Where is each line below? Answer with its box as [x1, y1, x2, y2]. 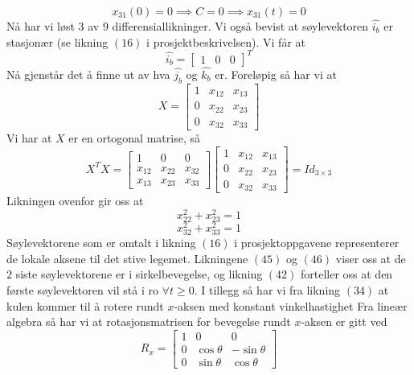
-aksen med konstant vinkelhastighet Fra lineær [174, 297, 408, 314]
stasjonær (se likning [6, 33, 109, 50]
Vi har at [6, 130, 52, 146]
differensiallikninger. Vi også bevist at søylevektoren [112, 18, 369, 34]
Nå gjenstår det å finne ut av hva [6, 65, 170, 82]
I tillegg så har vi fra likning [201, 282, 341, 299]
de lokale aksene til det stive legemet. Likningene [6, 249, 248, 266]
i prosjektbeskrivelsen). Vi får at [146, 33, 306, 50]
